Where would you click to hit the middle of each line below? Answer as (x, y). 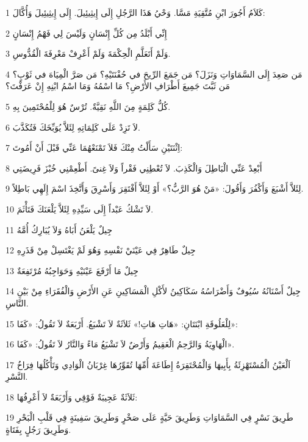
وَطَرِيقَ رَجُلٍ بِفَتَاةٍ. (38, 429)
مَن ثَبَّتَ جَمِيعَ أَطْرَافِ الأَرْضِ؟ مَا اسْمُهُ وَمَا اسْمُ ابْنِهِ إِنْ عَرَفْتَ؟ (118, 86)
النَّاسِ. (17, 303)
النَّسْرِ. (17, 376)
